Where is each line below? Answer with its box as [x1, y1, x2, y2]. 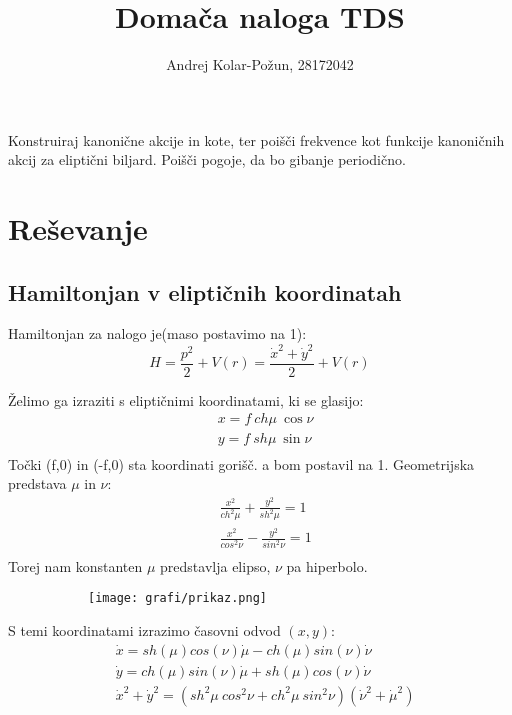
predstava [8, 473, 67, 494]
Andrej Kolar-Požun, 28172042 [166, 54, 354, 75]
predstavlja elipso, [160, 555, 271, 576]
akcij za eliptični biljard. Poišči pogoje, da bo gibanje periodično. [8, 149, 406, 170]
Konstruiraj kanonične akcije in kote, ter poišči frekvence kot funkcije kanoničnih [8, 129, 505, 150]
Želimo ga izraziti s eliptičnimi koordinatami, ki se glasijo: [8, 389, 364, 410]
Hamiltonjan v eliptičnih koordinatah [8, 276, 402, 307]
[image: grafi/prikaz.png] [88, 591, 267, 606]
